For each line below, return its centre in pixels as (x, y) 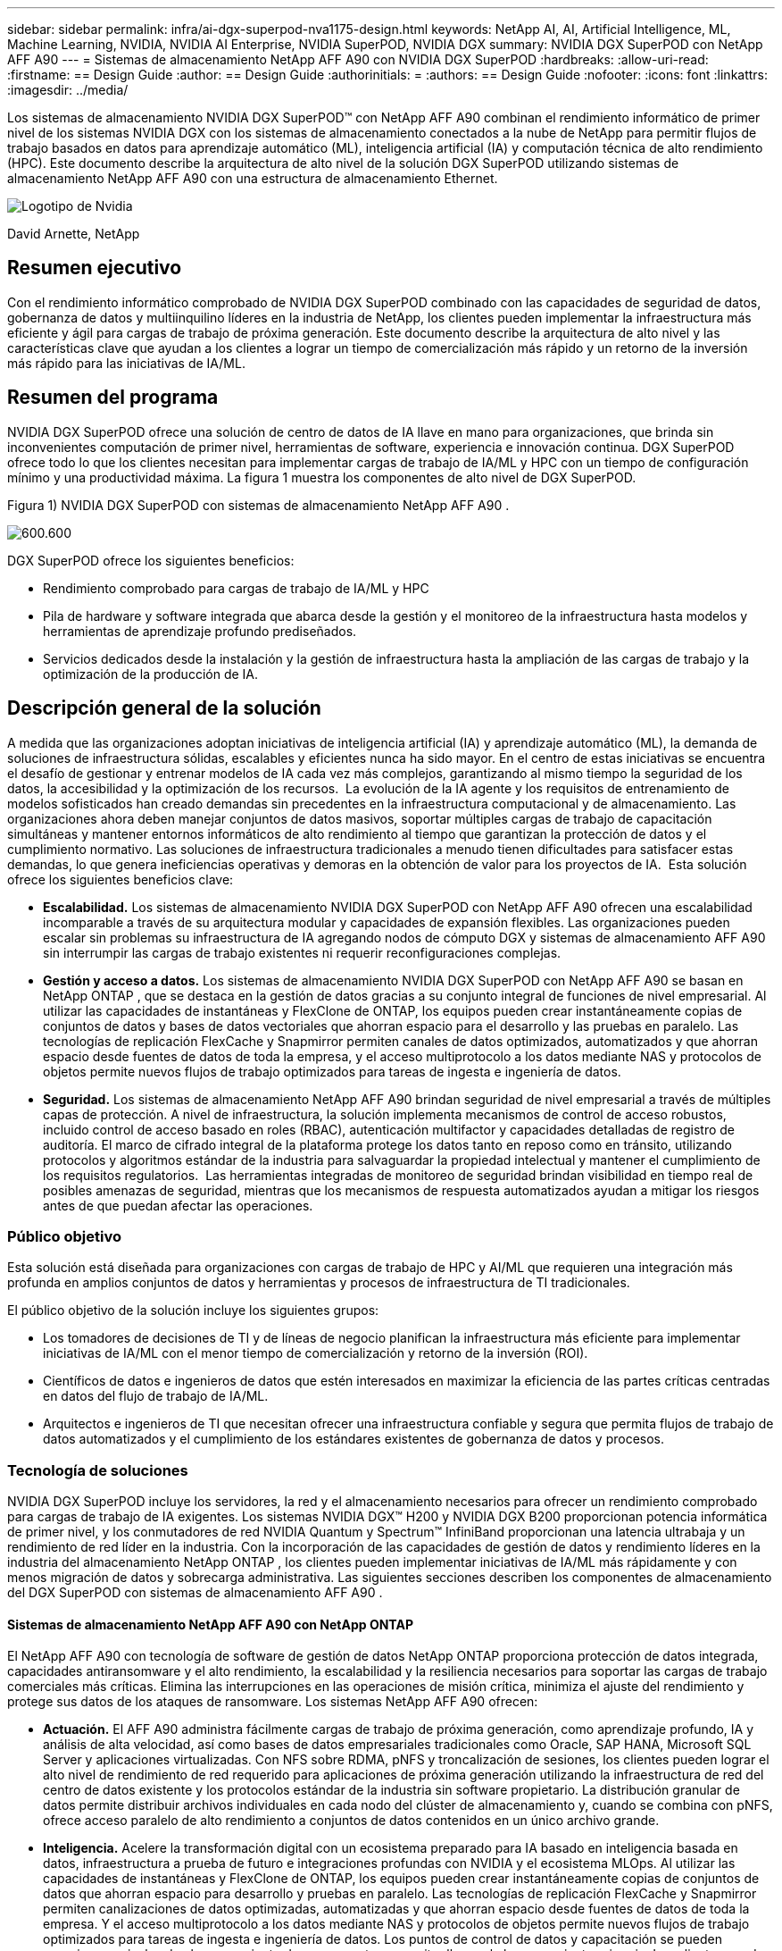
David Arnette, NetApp (74, 234)
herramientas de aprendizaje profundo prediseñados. (200, 631)
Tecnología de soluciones (98, 1470)
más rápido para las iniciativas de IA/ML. (126, 363)
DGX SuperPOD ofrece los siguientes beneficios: (151, 560)
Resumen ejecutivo (95, 268)
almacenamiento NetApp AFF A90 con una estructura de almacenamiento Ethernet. (253, 178)
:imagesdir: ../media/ (68, 90)
